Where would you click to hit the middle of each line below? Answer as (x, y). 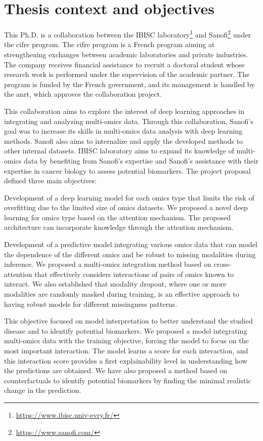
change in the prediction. (43, 390)
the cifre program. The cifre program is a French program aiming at (109, 44)
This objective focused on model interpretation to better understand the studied (128, 321)
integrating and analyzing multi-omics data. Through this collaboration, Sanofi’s (129, 121)
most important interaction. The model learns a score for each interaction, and (126, 350)
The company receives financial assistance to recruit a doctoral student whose (124, 64)
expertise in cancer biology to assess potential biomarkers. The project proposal (127, 170)
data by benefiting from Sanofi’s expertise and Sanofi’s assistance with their (141, 160)
